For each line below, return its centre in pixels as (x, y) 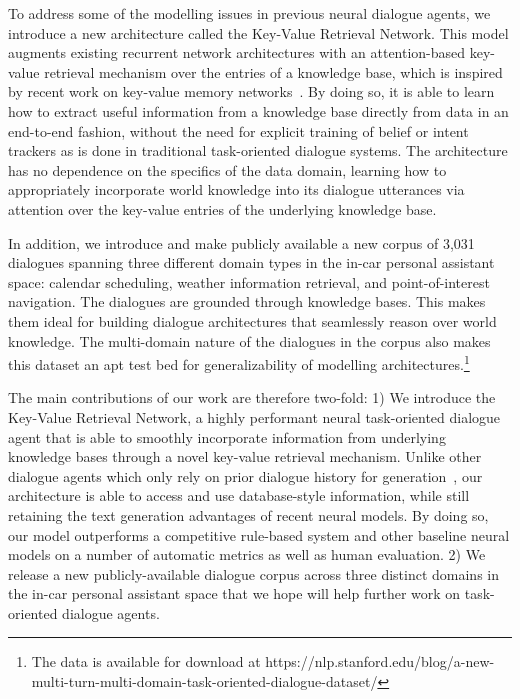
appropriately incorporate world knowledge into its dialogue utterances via (236, 189)
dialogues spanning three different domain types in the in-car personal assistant (251, 262)
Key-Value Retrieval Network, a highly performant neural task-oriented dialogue (254, 416)
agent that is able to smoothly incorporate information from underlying (227, 436)
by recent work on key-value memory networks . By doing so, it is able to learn (251, 91)
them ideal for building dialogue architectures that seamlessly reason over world (252, 320)
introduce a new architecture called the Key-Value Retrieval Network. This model (258, 32)
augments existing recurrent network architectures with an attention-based (237, 52)
